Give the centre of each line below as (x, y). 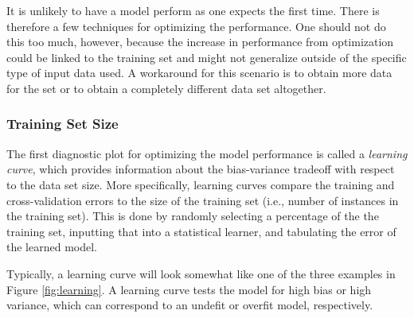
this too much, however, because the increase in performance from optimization (200, 42)
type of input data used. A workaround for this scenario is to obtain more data (199, 73)
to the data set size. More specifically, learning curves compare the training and (201, 184)
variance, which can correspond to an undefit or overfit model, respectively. (190, 305)
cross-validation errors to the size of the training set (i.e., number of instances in (203, 200)
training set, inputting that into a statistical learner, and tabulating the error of (201, 231)
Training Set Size (62, 124)
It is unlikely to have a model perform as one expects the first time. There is (193, 10)
